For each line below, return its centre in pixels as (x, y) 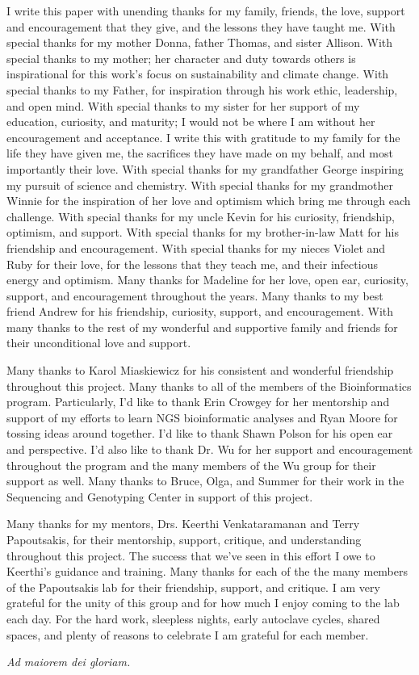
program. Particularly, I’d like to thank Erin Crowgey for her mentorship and (198, 402)
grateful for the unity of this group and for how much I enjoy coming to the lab (203, 603)
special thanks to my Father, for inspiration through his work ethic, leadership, (202, 89)
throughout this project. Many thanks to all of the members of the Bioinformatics (209, 386)
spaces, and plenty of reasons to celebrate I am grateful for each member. (188, 634)
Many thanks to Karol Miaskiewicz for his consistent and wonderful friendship (200, 370)
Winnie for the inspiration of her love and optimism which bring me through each (209, 201)
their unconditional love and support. (99, 343)
